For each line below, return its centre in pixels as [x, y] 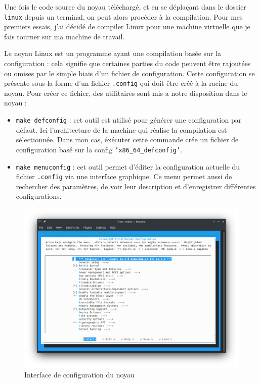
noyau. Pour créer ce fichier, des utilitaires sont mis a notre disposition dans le [126, 93]
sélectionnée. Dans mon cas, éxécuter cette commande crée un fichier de [127, 140]
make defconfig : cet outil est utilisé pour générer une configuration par [129, 120]
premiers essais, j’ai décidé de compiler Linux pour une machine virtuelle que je [127, 26]
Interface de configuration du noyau [79, 375]
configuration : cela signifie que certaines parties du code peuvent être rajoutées [127, 63]
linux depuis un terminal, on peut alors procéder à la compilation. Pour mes [123, 16]
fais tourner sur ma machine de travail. [64, 36]
